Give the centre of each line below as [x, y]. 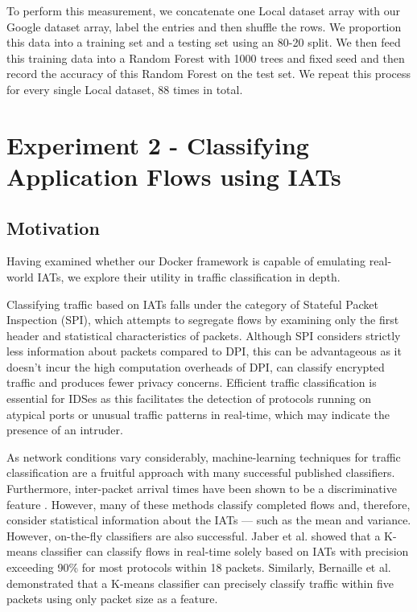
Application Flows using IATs [174, 176]
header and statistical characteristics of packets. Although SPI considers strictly [204, 335]
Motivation [53, 227]
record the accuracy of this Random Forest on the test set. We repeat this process [208, 74]
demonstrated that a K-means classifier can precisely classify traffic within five [200, 583]
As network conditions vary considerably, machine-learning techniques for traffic [204, 456]
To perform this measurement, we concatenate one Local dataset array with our [204, 10]
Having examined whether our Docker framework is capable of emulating [186, 261]
